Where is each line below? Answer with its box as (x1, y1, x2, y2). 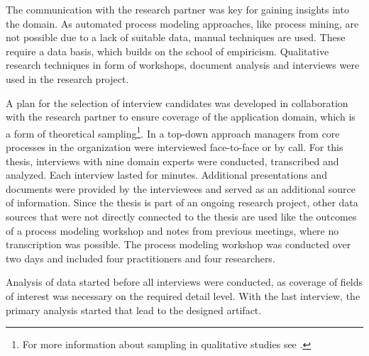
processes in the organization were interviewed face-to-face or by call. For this (6, 140, 343, 154)
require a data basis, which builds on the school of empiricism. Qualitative (6, 43, 329, 58)
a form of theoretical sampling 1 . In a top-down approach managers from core (6, 123, 340, 140)
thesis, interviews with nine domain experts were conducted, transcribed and (6, 153, 339, 168)
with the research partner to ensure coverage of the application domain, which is (6, 109, 356, 124)
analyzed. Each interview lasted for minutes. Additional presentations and (6, 167, 327, 182)
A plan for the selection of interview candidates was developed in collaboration (6, 95, 348, 110)
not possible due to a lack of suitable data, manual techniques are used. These (6, 30, 346, 45)
